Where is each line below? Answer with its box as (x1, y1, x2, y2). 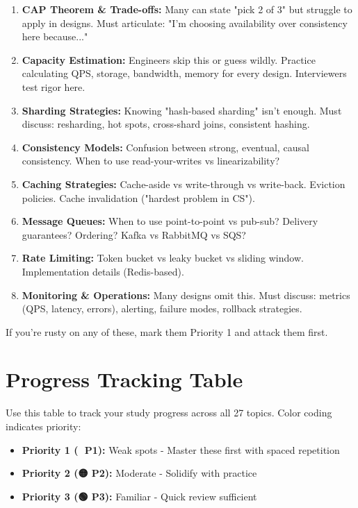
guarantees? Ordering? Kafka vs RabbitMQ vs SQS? (22, 227, 246, 242)
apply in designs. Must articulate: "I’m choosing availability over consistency (22, 15, 348, 30)
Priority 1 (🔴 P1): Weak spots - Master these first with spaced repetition (22, 442, 340, 457)
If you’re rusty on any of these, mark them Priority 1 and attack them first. (6, 324, 328, 339)
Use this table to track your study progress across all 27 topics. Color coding (6, 405, 332, 420)
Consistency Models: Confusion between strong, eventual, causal (22, 139, 309, 154)
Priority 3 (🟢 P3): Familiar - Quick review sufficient (22, 489, 257, 503)
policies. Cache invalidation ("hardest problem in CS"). (22, 190, 255, 205)
